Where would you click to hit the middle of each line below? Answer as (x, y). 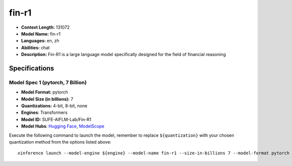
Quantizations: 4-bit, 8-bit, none (54, 106)
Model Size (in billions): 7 (47, 99)
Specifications (32, 68)
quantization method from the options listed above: (60, 142)
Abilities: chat (36, 47)
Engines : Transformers (44, 112)
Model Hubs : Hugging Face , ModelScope (63, 126)
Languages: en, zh (40, 41)
